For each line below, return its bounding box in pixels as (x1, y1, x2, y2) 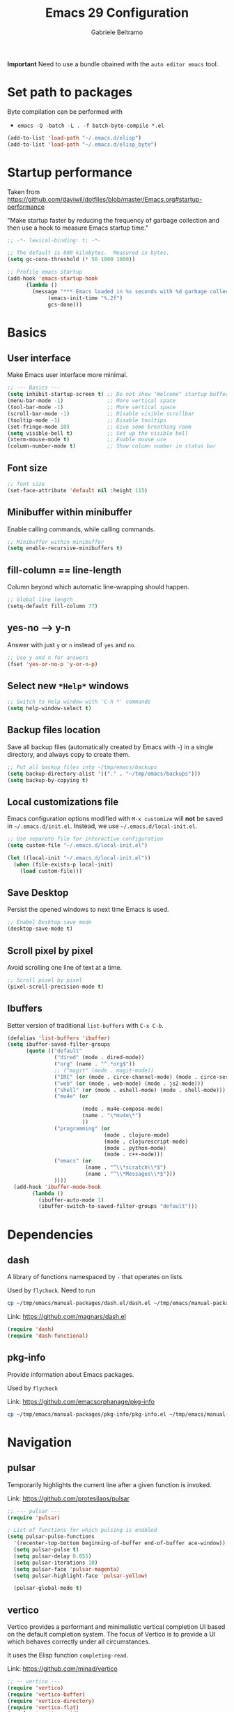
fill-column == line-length (7, 564, 122, 576)
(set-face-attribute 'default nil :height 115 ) (7, 487, 148, 494)
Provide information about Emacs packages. (7, 1370, 134, 1378)
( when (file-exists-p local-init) (13, 861, 114, 868)
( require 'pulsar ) (7, 1514, 61, 1521)
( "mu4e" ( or (54, 1093, 89, 1100)
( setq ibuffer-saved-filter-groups (7, 1041, 111, 1048)
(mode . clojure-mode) (103, 1131, 170, 1139)
